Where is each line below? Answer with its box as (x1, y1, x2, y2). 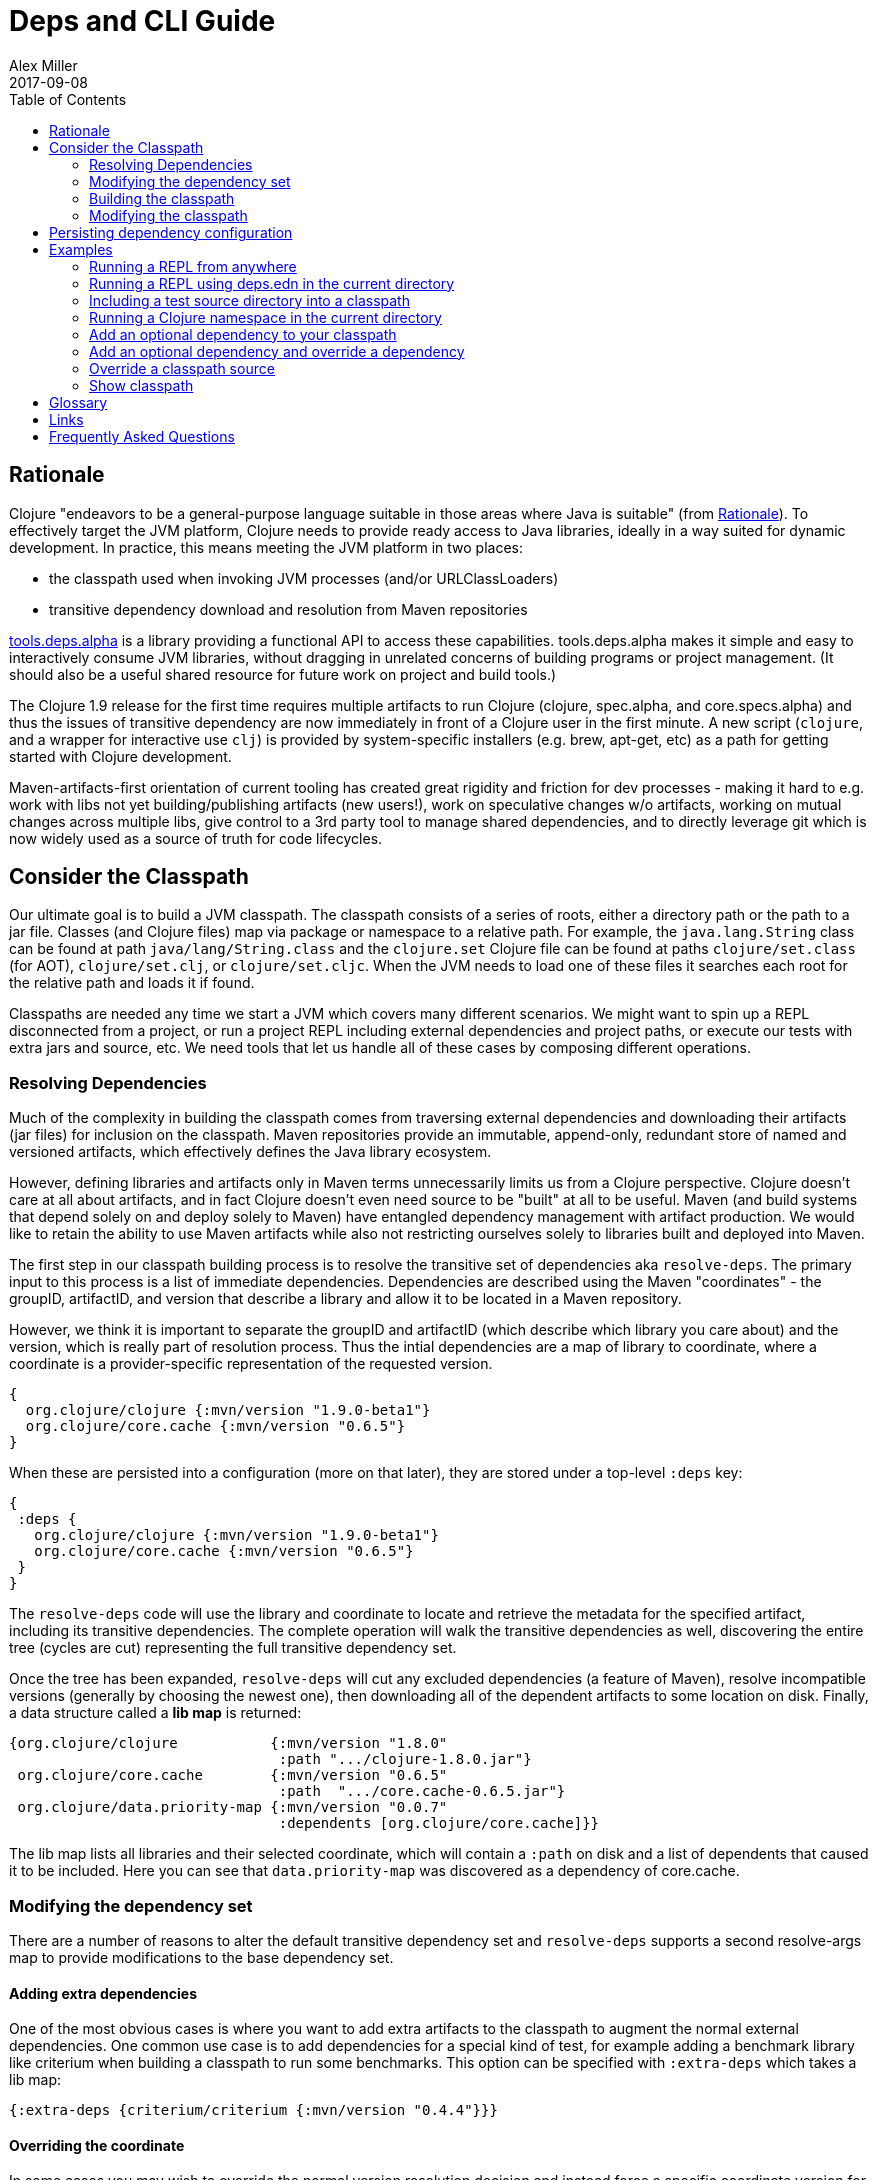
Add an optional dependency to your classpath (89, 325, 397, 343)
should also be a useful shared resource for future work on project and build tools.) (9, 665, 557, 683)
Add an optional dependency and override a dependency (89, 342, 465, 360)
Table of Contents (9, 90, 127, 108)
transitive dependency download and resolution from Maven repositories (49, 600, 528, 618)
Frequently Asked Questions (49, 427, 235, 445)
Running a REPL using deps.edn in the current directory (89, 274, 455, 292)
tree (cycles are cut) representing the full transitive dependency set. (9, 1639, 457, 1657)
